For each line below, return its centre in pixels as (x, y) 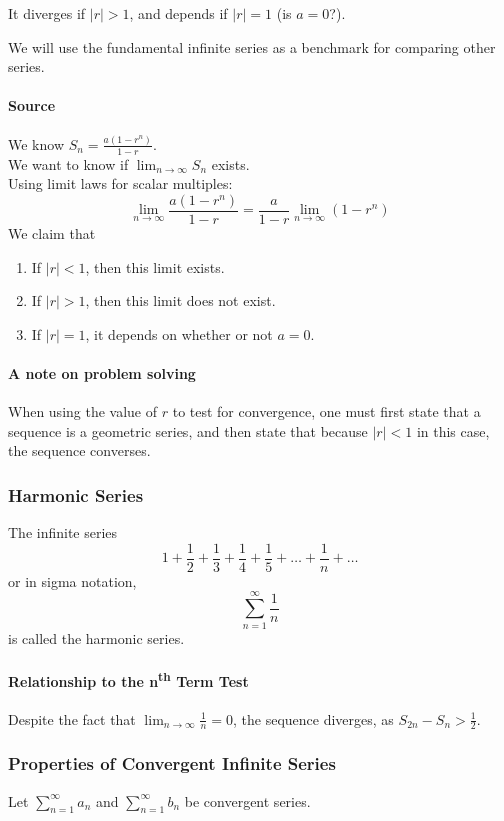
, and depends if (178, 13)
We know (36, 143)
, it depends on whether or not (179, 333)
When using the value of (83, 411)
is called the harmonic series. (96, 637)
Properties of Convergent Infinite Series (172, 763)
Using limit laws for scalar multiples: (120, 183)
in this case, (453, 430)
